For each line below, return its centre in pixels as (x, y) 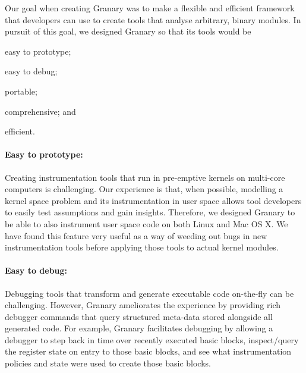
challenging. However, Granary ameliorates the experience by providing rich (143, 305)
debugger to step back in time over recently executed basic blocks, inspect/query (152, 339)
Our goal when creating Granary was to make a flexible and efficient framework (150, 8)
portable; (21, 91)
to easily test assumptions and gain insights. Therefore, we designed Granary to (150, 212)
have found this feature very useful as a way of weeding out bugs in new (136, 235)
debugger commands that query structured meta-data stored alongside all (139, 316)
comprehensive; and (40, 111)
